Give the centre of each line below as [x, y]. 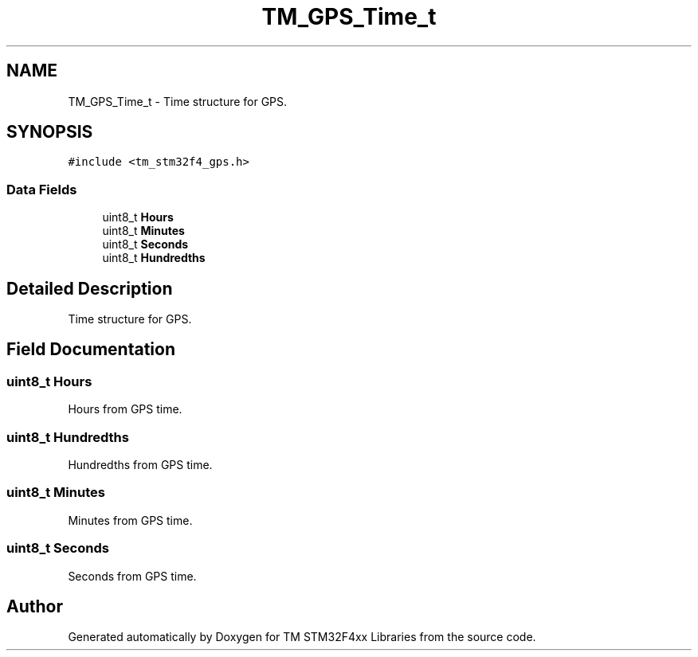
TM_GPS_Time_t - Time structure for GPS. [178, 101]
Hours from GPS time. [125, 409]
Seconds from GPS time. [132, 576]
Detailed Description [90, 288]
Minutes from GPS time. [130, 520]
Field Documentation [91, 350]
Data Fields [42, 189]
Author [35, 606]
